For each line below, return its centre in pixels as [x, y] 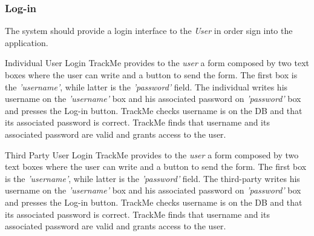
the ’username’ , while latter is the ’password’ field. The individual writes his [146, 86]
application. [27, 42]
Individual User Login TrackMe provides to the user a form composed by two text [157, 63]
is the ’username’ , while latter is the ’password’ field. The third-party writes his [152, 178]
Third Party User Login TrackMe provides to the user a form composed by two [152, 154]
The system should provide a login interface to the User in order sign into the [149, 31]
